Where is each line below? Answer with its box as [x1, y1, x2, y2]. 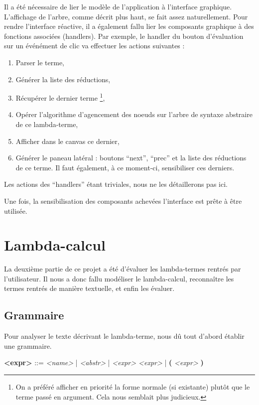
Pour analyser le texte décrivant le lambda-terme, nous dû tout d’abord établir [4, 331, 245, 341]
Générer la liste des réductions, [15, 74, 111, 84]
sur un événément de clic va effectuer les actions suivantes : [4, 40, 185, 51]
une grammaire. [4, 340, 52, 351]
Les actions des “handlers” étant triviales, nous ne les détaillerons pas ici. [4, 179, 228, 189]
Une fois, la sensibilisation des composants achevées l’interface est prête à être [4, 195, 242, 206]
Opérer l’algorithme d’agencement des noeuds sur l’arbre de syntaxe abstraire [15, 109, 253, 120]
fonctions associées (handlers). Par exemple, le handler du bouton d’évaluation [4, 30, 244, 41]
